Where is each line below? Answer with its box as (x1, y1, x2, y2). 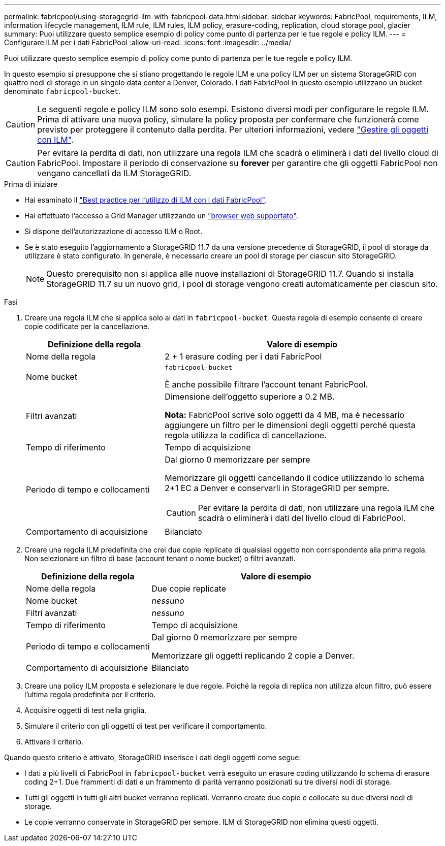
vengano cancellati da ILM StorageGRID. (37, 168, 192, 178)
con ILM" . (37, 135, 74, 145)
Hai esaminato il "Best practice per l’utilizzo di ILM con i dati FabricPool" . (24, 196, 267, 204)
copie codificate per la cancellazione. (24, 322, 150, 331)
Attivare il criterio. (24, 737, 84, 746)
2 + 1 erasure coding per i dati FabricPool (165, 351, 322, 362)
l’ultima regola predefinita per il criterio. (24, 690, 156, 699)
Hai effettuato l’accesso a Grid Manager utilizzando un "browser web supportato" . (24, 211, 298, 220)
